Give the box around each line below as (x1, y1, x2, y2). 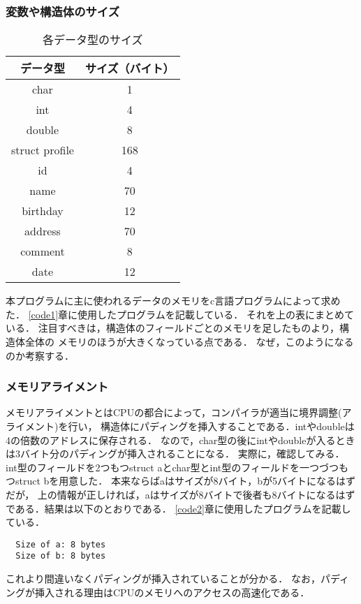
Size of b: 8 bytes (15, 551, 106, 561)
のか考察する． (6, 348, 74, 362)
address (24, 223, 61, 240)
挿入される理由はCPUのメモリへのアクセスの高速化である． (34, 584, 310, 599)
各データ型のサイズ (42, 31, 143, 48)
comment (20, 243, 65, 260)
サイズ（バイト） (84, 60, 175, 77)
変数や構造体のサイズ (6, 2, 120, 20)
